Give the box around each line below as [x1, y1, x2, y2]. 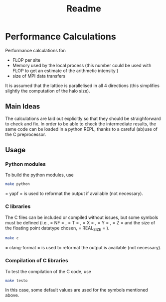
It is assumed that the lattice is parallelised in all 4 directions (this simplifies [5, 83, 160, 89]
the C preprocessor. [5, 131, 46, 137]
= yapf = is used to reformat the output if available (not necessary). [5, 191, 144, 197]
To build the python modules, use [5, 172, 74, 178]
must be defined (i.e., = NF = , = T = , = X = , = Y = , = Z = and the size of [5, 219, 156, 225]
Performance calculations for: [5, 47, 66, 53]
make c [5, 236, 19, 241]
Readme [66, 3, 101, 14]
